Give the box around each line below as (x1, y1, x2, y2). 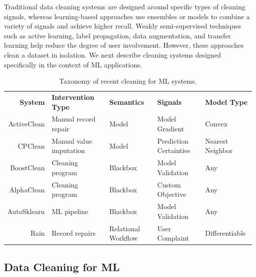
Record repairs (51, 228, 96, 238)
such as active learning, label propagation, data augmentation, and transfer (4, 30, 231, 40)
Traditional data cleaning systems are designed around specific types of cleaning (4, 1, 246, 11)
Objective (157, 189, 186, 199)
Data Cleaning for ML (4, 259, 120, 274)
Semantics (109, 96, 144, 107)
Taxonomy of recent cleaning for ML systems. (59, 76, 197, 86)
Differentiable (205, 228, 246, 238)
